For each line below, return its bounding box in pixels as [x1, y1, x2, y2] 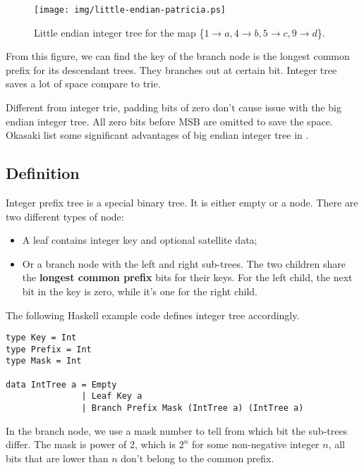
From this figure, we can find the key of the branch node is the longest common [6, 49, 350, 63]
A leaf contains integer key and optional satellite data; [22, 233, 257, 247]
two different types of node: [6, 209, 124, 223]
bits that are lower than [6, 450, 109, 465]
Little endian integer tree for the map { [34, 25, 205, 39]
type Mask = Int [6, 356, 82, 366]
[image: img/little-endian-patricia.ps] [34, 5, 226, 15]
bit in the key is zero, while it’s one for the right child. [22, 283, 257, 298]
